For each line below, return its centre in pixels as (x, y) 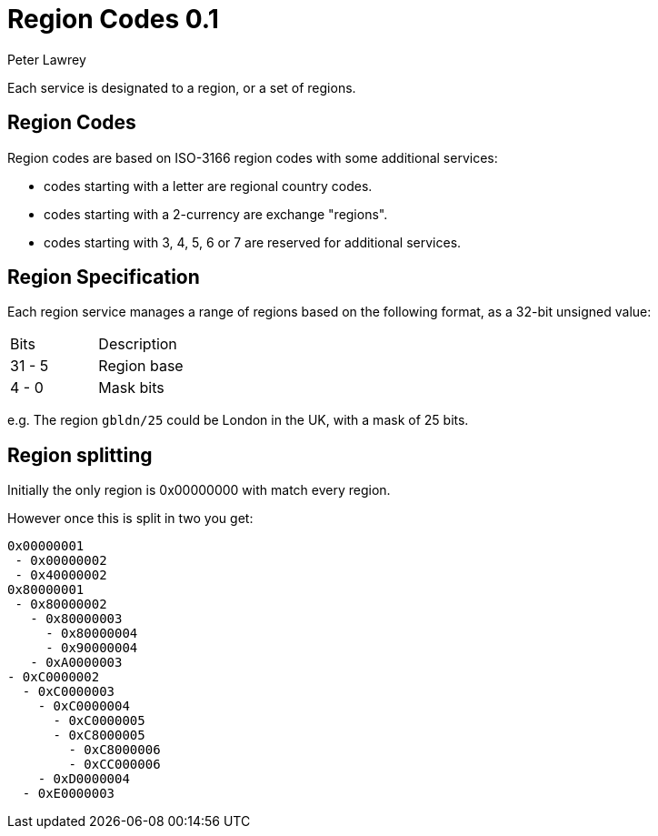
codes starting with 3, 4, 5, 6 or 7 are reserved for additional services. (253, 242)
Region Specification (104, 277)
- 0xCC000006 (115, 765)
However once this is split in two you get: (130, 519)
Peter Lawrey (47, 59)
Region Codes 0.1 (113, 19)
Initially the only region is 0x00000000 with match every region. (199, 490)
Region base (141, 366)
